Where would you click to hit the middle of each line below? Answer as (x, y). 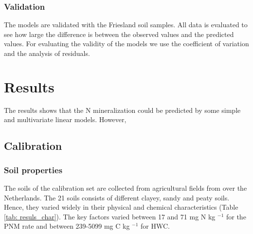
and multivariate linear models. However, (65, 119)
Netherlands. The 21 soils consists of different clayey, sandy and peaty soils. (117, 197)
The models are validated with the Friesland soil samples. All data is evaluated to (126, 25)
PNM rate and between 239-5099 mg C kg (67, 226)
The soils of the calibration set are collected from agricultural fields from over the (126, 188)
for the (236, 216)
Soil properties (33, 170)
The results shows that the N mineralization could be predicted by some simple (122, 110)
